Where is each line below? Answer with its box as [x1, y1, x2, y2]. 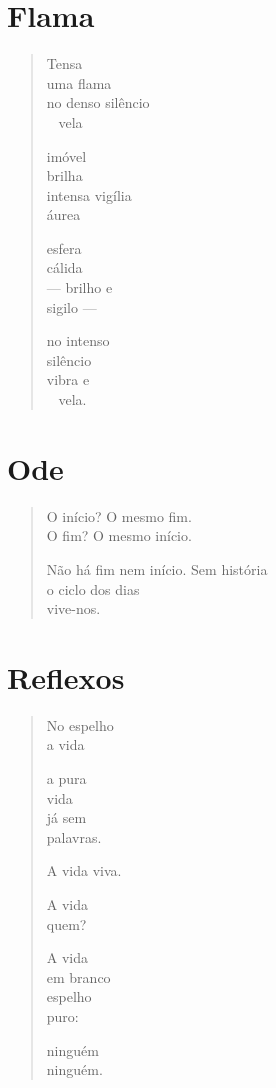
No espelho [46, 714, 114, 735]
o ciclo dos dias [46, 578, 140, 599]
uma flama [46, 72, 112, 93]
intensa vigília [46, 184, 132, 205]
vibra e [46, 369, 90, 390]
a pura [46, 768, 87, 789]
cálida [46, 257, 83, 278]
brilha [46, 165, 83, 186]
